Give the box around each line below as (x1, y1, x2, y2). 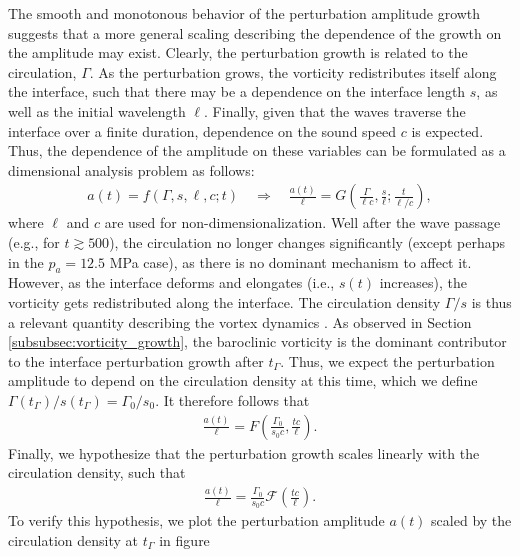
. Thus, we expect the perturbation (280, 350, 495, 371)
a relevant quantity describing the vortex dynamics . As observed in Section (8, 311, 472, 332)
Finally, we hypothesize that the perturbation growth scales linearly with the (8, 442, 480, 463)
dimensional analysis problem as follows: (8, 159, 255, 180)
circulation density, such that (8, 462, 186, 483)
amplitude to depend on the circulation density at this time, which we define (8, 370, 478, 391)
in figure (159, 529, 210, 550)
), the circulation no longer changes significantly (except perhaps (109, 231, 505, 252)
